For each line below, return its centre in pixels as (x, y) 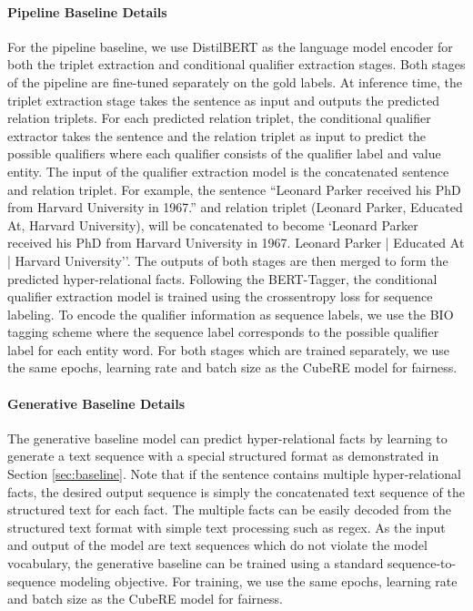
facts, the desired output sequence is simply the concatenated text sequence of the (236, 491)
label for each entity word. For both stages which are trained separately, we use (229, 349)
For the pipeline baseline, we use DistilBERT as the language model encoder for (230, 46)
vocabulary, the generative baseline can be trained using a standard (196, 563)
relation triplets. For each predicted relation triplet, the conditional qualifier (219, 118)
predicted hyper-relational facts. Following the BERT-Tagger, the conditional (222, 278)
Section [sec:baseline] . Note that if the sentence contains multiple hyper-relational (234, 474)
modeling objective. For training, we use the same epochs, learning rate (259, 580)
